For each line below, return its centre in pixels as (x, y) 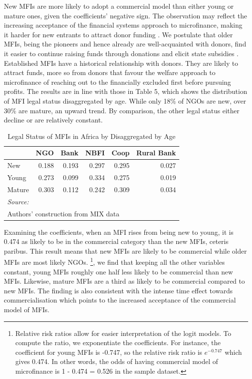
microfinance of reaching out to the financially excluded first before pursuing (118, 82)
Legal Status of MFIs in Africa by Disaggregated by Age (92, 136)
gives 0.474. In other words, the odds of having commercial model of (117, 361)
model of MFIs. (27, 310)
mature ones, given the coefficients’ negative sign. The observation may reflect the (126, 15)
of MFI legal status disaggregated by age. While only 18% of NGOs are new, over (125, 100)
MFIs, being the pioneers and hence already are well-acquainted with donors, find (125, 44)
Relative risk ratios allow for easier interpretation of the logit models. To (123, 333)
